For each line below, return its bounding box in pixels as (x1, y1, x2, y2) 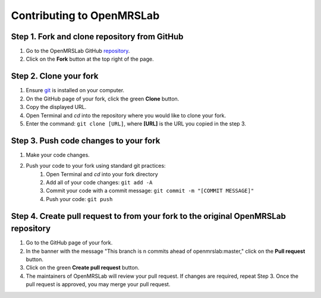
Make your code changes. (26, 151, 90, 158)
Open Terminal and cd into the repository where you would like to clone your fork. (26, 112, 226, 119)
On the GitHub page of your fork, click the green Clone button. (26, 95, 180, 102)
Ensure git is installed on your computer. (26, 87, 125, 94)
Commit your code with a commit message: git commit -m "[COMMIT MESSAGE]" (46, 187, 254, 195)
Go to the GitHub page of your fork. (26, 239, 113, 246)
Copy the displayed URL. (26, 103, 87, 111)
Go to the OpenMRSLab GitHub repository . (26, 48, 130, 55)
